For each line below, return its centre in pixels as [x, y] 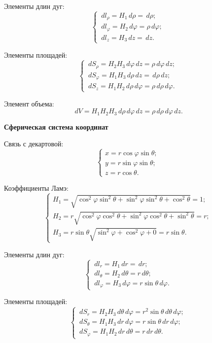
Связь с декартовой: [34, 143]
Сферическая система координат [56, 127]
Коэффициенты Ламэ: [36, 188]
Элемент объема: [29, 103]
